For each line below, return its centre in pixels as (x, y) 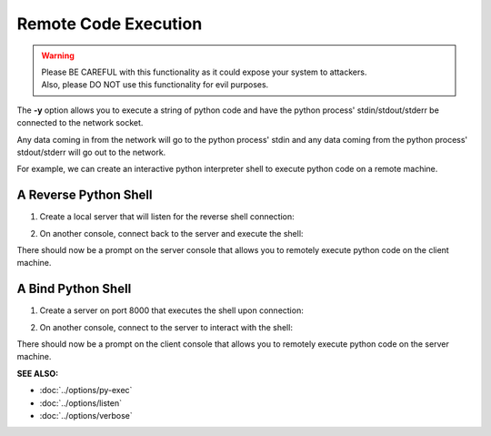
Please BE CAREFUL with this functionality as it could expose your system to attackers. (204, 72)
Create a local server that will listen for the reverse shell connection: (167, 217)
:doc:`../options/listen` (81, 403)
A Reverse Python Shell (85, 195)
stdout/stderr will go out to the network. (91, 152)
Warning (58, 56)
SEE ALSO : (38, 373)
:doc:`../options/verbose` (86, 416)
